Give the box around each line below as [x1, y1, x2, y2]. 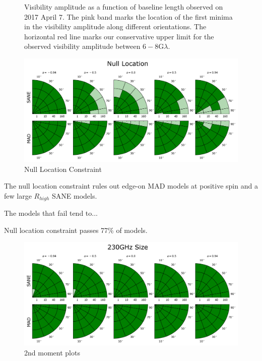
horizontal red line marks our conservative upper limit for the [24, 31, 214, 41]
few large [4, 190, 32, 201]
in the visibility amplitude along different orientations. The [24, 21, 207, 32]
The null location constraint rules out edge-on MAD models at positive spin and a [4, 180, 258, 191]
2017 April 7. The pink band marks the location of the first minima [24, 11, 233, 22]
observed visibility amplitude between [24, 41, 141, 51]
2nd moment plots [24, 347, 80, 357]
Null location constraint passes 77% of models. [4, 224, 148, 235]
